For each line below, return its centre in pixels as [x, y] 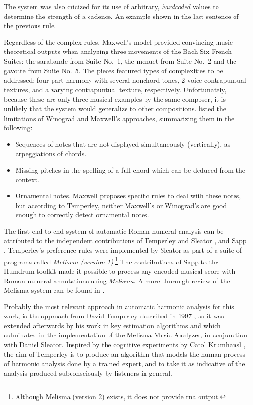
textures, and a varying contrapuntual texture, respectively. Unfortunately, [115, 89]
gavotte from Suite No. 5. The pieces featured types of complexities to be [114, 70]
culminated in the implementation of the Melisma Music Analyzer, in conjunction [126, 335]
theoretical [20, 51]
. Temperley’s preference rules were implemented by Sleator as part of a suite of [123, 250]
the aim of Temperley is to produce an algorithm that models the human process [125, 354]
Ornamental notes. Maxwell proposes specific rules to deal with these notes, [128, 196]
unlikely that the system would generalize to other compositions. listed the [115, 108]
